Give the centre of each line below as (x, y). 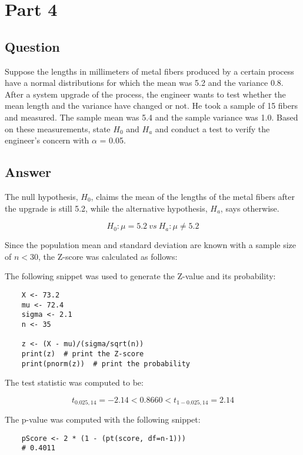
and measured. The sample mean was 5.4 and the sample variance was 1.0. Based (151, 117)
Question (32, 46)
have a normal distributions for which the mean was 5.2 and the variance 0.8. (144, 83)
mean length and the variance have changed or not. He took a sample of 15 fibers (151, 106)
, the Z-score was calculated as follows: (108, 256)
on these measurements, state (58, 128)
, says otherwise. (250, 208)
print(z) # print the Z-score (83, 354)
